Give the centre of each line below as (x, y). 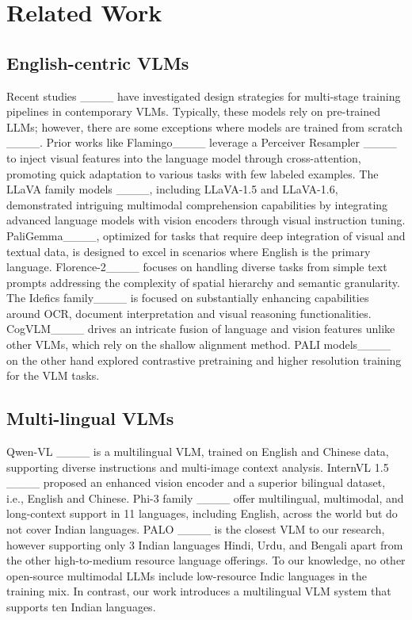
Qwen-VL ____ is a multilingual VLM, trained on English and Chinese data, (198, 452)
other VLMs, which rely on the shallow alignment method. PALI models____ (199, 344)
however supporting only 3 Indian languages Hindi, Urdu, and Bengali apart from (205, 544)
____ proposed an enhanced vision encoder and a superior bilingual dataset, (196, 482)
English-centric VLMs (98, 62)
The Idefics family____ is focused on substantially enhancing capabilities (188, 298)
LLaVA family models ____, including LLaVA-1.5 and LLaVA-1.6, (172, 189)
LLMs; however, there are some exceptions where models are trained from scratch (204, 126)
